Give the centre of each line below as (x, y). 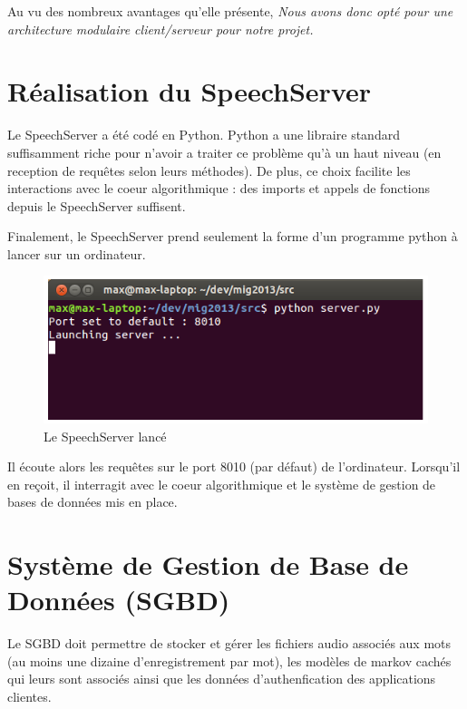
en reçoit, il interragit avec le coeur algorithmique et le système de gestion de (222, 484)
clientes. (29, 696)
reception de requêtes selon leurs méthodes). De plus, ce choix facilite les (209, 170)
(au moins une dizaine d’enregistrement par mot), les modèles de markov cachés (229, 660)
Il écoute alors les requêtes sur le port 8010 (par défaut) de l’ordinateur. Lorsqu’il (234, 466)
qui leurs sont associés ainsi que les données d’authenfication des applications (222, 679)
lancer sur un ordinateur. (77, 253)
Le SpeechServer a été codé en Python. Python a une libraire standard (204, 135)
